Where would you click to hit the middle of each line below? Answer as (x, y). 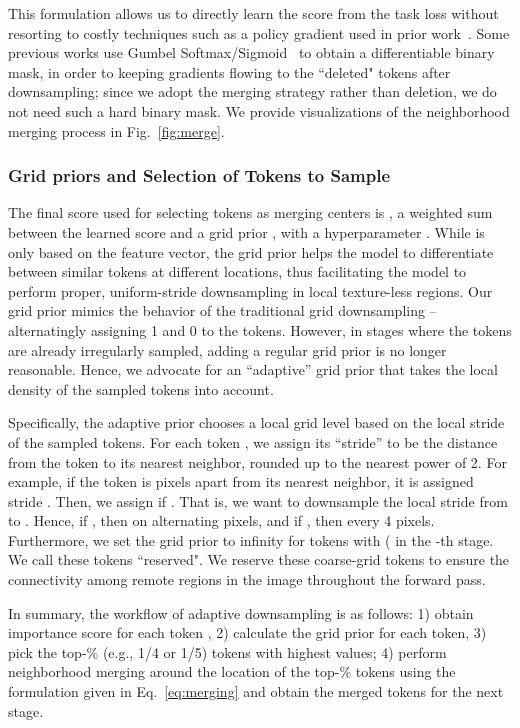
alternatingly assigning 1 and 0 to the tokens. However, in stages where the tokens (260, 329)
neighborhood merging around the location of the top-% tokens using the (232, 671)
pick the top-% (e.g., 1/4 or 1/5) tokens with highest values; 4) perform (227, 651)
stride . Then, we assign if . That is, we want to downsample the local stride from (258, 500)
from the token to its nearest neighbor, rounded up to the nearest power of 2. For (257, 461)
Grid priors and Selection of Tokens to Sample (199, 175)
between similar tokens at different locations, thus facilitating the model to (237, 271)
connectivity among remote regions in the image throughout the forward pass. (247, 579)
